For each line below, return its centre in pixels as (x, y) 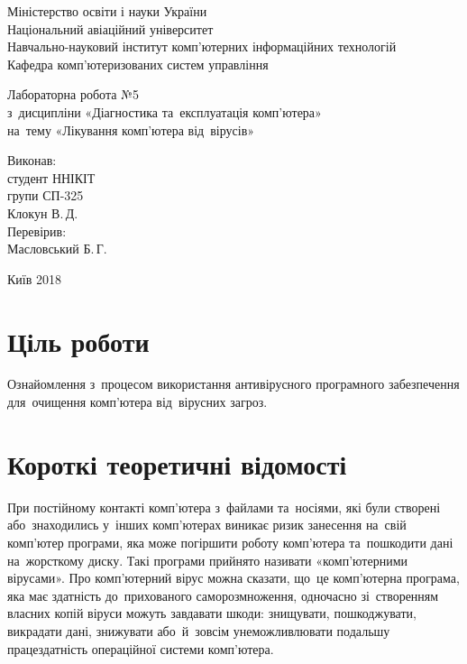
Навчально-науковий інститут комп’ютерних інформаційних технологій (202, 46)
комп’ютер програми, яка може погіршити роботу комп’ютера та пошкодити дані (230, 542)
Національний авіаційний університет (110, 28)
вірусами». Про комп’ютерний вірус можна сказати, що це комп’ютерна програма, (233, 578)
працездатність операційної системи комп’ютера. (141, 648)
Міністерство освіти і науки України (107, 11)
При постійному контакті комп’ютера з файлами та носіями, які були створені (224, 507)
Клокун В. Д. (43, 212)
